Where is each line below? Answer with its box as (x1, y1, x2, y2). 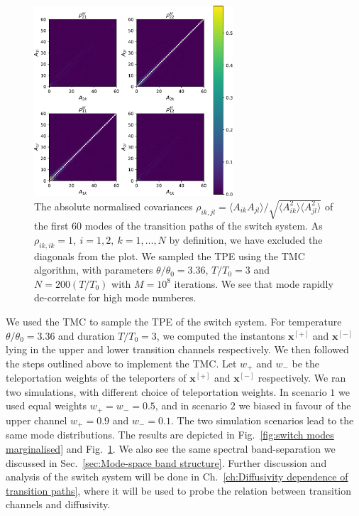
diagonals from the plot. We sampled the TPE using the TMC (34, 248, 305, 263)
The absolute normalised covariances (34, 198, 193, 213)
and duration (58, 328, 115, 343)
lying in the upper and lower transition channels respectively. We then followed (6, 342, 349, 357)
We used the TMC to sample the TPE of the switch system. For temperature (6, 314, 342, 329)
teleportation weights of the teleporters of (6, 370, 187, 385)
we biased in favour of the (238, 398, 351, 413)
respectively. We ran (258, 370, 346, 385)
